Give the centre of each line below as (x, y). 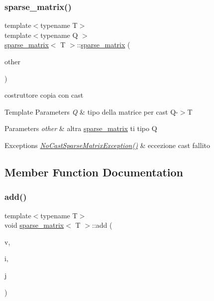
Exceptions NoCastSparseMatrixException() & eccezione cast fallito (107, 145)
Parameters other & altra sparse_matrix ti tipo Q (81, 128)
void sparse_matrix (34, 225)
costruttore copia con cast (44, 95)
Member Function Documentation (94, 172)
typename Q (59, 35)
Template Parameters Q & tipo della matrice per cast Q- (91, 111)
